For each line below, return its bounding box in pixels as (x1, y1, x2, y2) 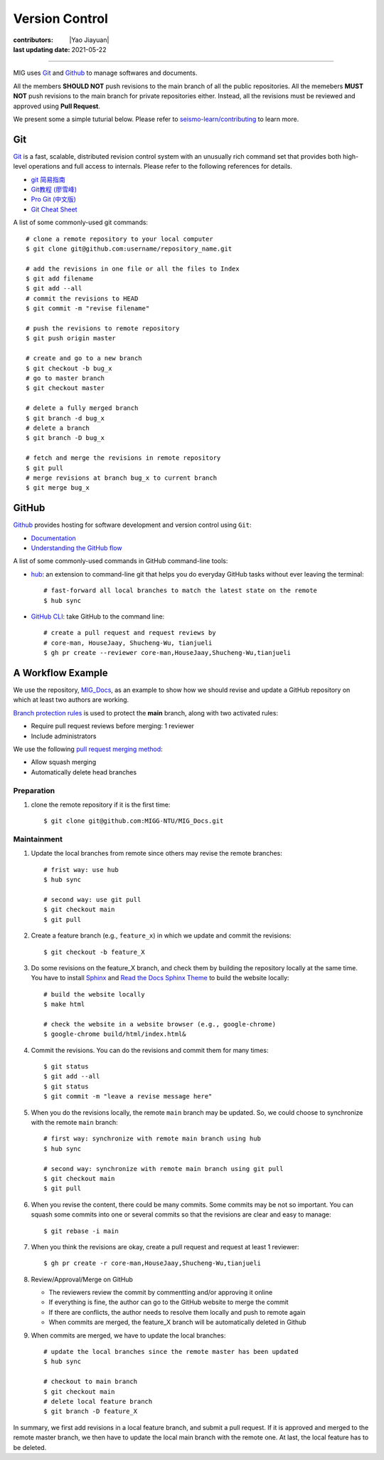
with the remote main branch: (31, 1118, 118, 1127)
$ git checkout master (26, 384, 105, 392)
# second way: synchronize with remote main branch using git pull (43, 1165, 284, 1172)
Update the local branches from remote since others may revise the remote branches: (31, 849, 282, 858)
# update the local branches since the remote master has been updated (43, 1348, 299, 1356)
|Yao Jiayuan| (69, 36, 110, 44)
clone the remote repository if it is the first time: (31, 800, 171, 809)
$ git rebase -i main (43, 1227, 119, 1235)
